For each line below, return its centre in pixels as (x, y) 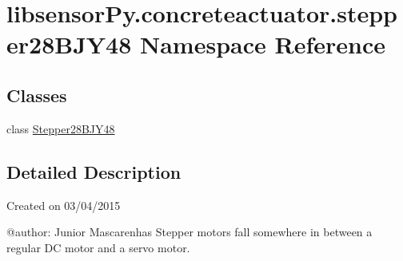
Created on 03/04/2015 (64, 205)
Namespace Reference (263, 44)
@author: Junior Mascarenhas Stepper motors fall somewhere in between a (190, 232)
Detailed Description (94, 171)
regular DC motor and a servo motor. (98, 247)
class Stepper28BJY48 (61, 128)
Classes (37, 95)
